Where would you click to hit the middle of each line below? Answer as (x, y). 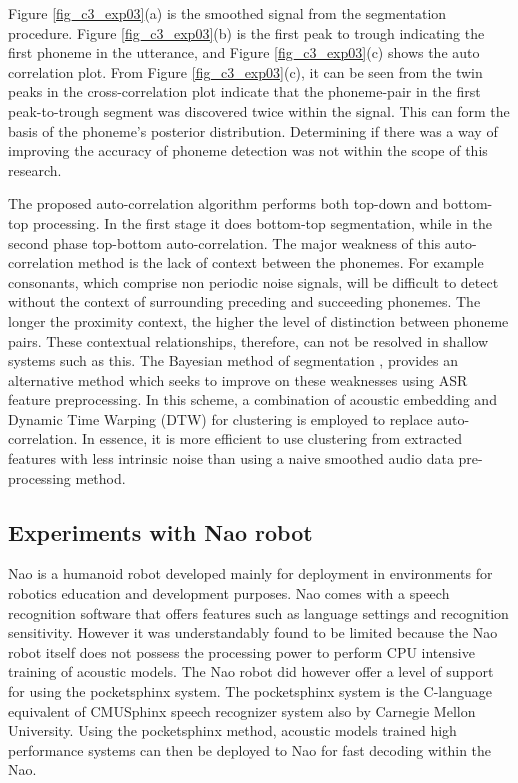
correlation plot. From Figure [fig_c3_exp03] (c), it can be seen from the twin (245, 71)
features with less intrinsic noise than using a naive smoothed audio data (231, 458)
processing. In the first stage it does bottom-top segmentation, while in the (262, 222)
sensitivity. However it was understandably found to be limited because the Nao (253, 632)
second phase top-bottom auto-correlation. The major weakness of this (224, 242)
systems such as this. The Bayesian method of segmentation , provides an (233, 360)
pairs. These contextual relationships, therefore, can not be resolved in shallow (248, 340)
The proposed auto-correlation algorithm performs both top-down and (223, 203)
